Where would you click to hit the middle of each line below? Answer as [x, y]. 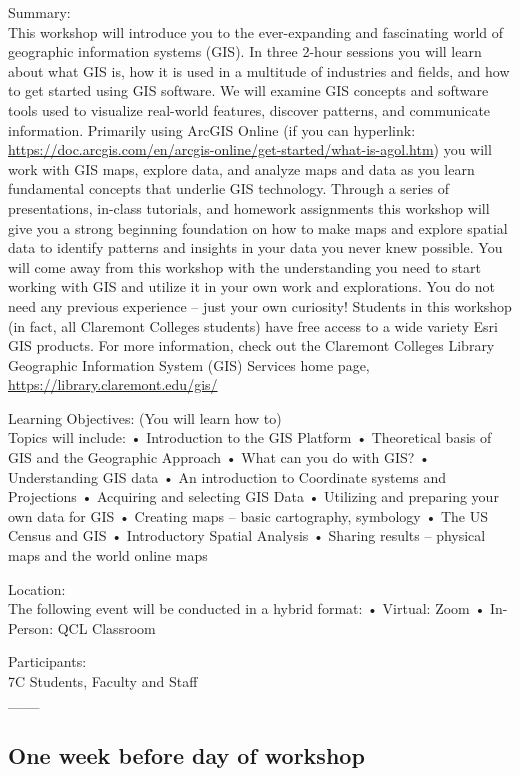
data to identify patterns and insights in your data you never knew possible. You [255, 247]
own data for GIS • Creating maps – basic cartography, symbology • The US [248, 515]
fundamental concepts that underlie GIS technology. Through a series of [229, 188]
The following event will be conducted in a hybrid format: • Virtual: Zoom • [247, 608]
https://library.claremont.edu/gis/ [113, 384]
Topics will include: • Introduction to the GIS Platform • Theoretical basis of [250, 437]
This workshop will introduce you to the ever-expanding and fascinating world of [256, 31]
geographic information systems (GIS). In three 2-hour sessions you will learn [245, 51]
